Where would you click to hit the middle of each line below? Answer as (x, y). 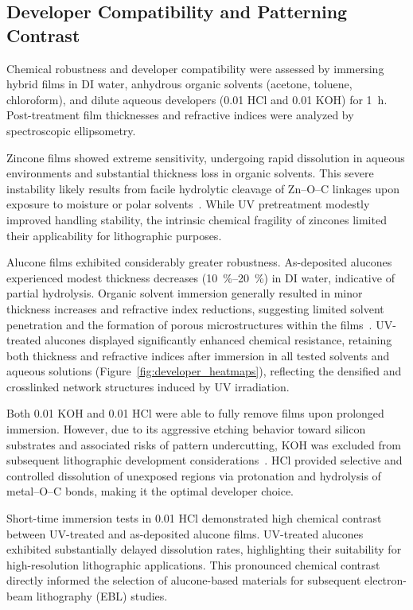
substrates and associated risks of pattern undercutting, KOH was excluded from (204, 444)
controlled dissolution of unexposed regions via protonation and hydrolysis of (194, 475)
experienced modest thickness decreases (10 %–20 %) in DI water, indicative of (201, 277)
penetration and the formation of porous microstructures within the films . (189, 324)
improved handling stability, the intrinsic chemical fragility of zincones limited (197, 219)
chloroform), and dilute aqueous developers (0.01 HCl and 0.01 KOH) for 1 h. (197, 99)
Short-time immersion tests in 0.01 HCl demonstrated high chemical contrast (194, 518)
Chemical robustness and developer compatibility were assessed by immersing (195, 68)
